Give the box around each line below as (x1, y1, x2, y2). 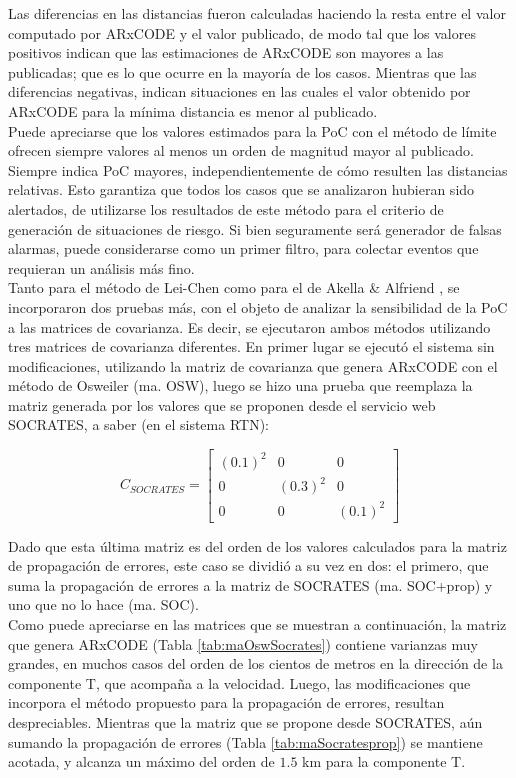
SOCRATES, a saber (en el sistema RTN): (8, 414, 270, 435)
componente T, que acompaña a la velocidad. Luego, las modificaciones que (8, 672, 471, 693)
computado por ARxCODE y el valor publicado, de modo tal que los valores (8, 22, 476, 43)
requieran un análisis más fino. (8, 257, 195, 278)
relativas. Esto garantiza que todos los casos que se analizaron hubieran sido (8, 179, 475, 200)
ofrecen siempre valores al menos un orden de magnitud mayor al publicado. (8, 140, 474, 161)
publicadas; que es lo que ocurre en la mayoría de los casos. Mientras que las (8, 61, 477, 82)
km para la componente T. (302, 751, 466, 772)
